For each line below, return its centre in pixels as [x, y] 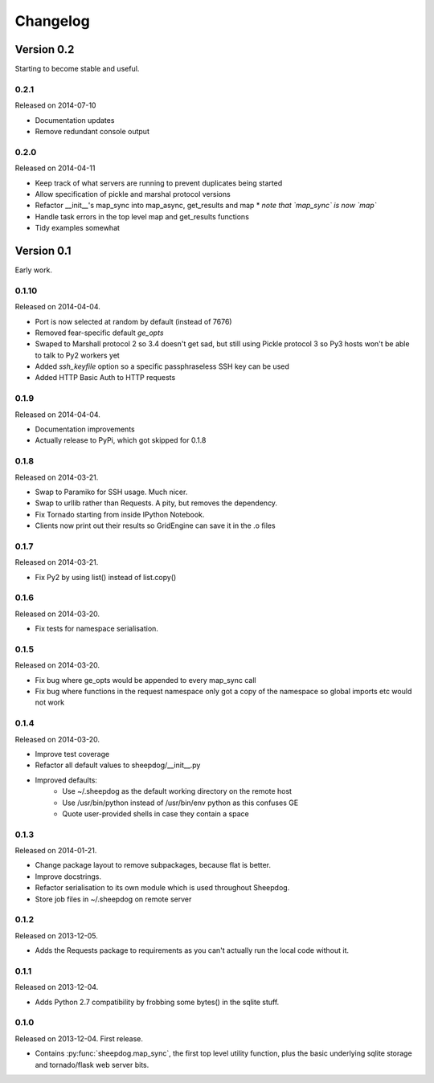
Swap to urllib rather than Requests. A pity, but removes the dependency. [156, 503]
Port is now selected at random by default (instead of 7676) [133, 321]
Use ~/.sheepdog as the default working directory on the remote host [177, 791]
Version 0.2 [45, 49]
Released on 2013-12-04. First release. [79, 1038]
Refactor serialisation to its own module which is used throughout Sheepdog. [162, 888]
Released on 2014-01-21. [56, 851]
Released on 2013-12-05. [56, 935]
